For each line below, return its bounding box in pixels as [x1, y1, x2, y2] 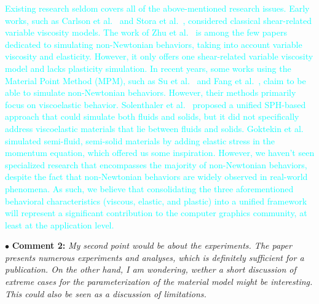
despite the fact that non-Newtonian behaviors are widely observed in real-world [5, 170, 308, 183]
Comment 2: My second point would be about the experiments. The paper [12, 239, 292, 252]
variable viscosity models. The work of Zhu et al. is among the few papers [5, 26, 287, 39]
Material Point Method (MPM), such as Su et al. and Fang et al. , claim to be [5, 74, 306, 87]
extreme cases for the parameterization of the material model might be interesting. [5, 275, 313, 288]
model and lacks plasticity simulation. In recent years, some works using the [5, 61, 291, 74]
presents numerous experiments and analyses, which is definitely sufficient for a [5, 251, 304, 263]
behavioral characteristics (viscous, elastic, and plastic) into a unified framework [5, 194, 307, 207]
